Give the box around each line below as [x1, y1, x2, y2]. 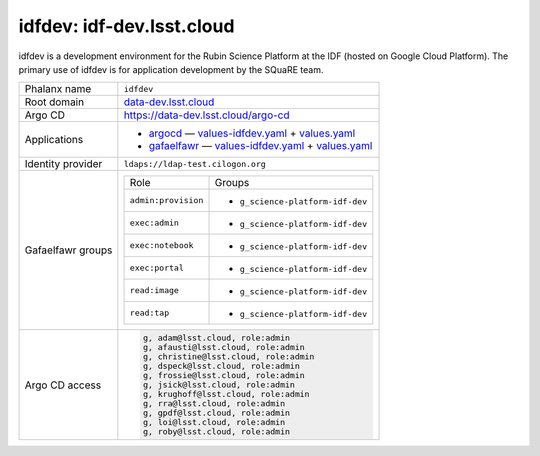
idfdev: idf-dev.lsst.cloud [18, 15, 235, 37]
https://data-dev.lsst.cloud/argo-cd [123, 108, 290, 122]
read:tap [129, 308, 170, 319]
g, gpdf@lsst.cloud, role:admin [143, 408, 290, 419]
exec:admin [129, 218, 180, 229]
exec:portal [129, 263, 184, 274]
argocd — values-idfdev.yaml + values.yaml [148, 126, 356, 140]
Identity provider [24, 157, 103, 171]
